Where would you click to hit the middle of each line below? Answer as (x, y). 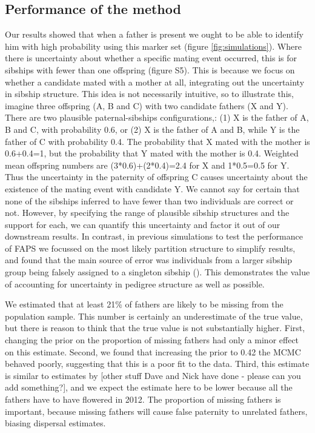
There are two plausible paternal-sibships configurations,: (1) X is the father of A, (157, 117)
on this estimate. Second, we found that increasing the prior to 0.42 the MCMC (153, 351)
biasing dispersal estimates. (55, 423)
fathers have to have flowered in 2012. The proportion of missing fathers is (143, 399)
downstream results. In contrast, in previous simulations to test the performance (154, 236)
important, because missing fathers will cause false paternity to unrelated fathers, (156, 411)
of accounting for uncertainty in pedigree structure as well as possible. (135, 284)
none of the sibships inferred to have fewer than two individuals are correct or (149, 200)
